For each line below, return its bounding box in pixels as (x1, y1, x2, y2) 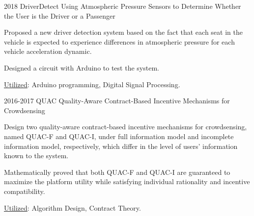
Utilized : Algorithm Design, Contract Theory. (4, 202, 141, 213)
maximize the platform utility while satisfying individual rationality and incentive (4, 176, 250, 187)
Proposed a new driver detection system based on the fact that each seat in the (4, 27, 243, 37)
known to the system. (4, 150, 69, 161)
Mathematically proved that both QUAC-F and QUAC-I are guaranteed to (4, 167, 230, 177)
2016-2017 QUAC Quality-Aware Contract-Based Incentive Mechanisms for (4, 96, 230, 106)
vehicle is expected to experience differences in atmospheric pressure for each (4, 36, 235, 47)
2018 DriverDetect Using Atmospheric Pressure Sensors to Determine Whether (4, 1, 241, 11)
